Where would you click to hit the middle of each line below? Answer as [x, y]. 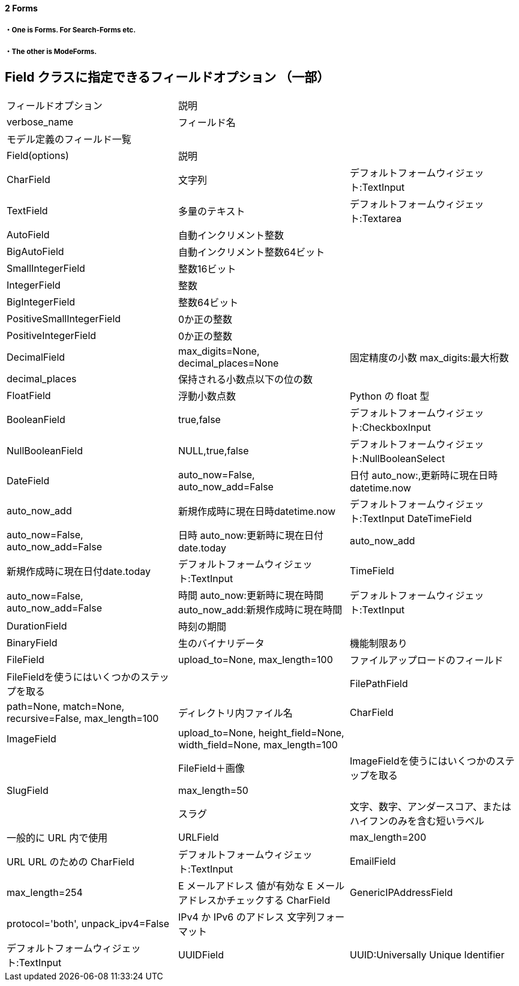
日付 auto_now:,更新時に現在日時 [424, 475]
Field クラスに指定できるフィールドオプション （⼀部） [167, 77]
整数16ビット [207, 269]
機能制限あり [378, 643]
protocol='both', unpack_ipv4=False [88, 923]
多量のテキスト [211, 211]
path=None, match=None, [66, 706]
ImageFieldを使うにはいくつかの [422, 761]
